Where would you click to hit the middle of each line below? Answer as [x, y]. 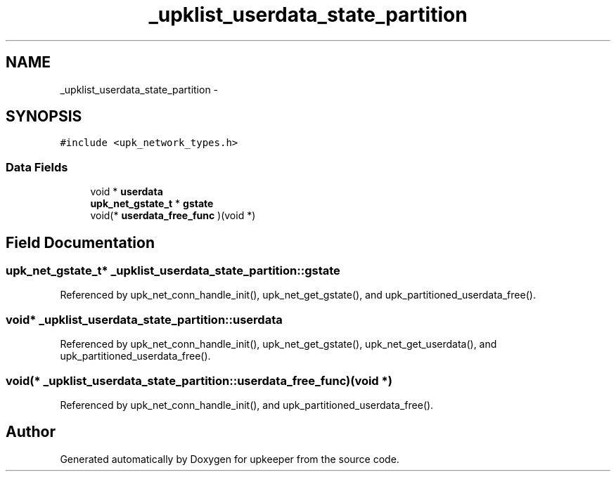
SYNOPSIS [44, 117]
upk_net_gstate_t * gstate [152, 204]
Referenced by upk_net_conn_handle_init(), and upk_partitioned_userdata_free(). [247, 405]
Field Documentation [80, 242]
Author [31, 432]
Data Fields [37, 167]
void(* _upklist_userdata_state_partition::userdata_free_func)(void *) [199, 380]
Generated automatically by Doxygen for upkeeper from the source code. [230, 459]
